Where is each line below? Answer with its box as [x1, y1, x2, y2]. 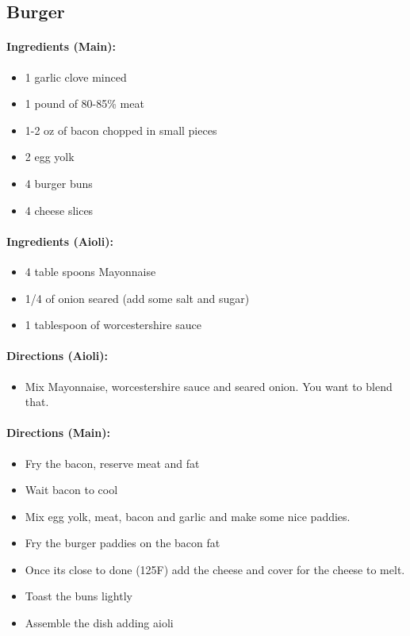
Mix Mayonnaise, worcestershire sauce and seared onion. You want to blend [25, 377, 393, 394]
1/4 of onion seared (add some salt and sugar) [25, 289, 250, 306]
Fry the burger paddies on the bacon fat [25, 534, 220, 551]
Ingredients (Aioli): [6, 232, 113, 249]
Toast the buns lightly [25, 588, 132, 604]
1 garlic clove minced [25, 68, 127, 85]
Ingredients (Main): [6, 38, 116, 55]
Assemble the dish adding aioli [25, 615, 174, 631]
